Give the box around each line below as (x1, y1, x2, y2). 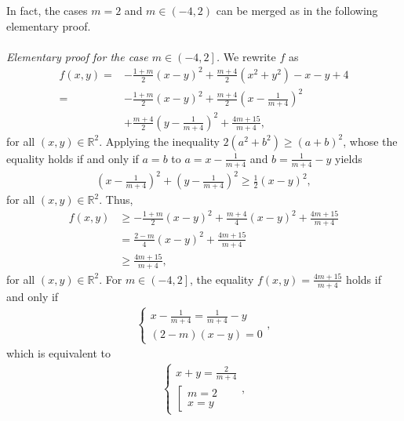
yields (335, 150, 362, 166)
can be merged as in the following (216, 2, 378, 18)
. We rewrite (216, 48, 276, 64)
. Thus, (99, 191, 133, 208)
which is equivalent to (6, 345, 111, 361)
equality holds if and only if (6, 150, 139, 166)
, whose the (343, 132, 398, 149)
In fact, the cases (6, 2, 88, 18)
